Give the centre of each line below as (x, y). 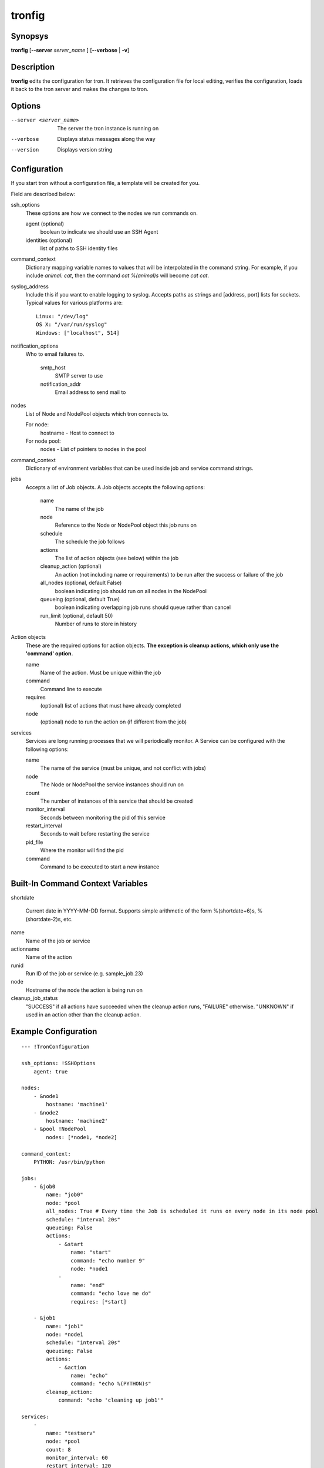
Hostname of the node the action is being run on (84, 990)
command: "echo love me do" (111, 1294)
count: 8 (58, 1450)
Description (33, 67)
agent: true (50, 1071)
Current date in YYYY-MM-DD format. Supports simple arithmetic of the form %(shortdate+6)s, (141, 911)
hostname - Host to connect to (77, 433)
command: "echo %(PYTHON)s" (111, 1384)
